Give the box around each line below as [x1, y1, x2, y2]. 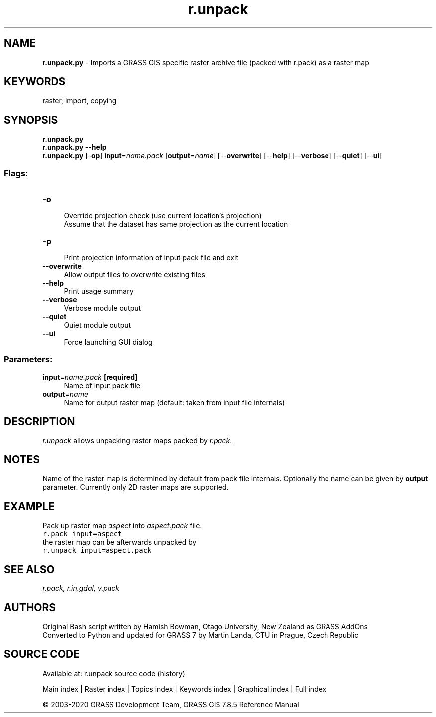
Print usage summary [64, 287, 134, 296]
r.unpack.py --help [42, 143, 107, 152]
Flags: [4, 168, 28, 178]
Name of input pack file [64, 381, 141, 390]
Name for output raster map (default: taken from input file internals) [64, 398, 285, 407]
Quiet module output [64, 321, 131, 330]
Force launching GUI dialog [64, 338, 153, 347]
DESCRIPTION [4, 415, 75, 428]
